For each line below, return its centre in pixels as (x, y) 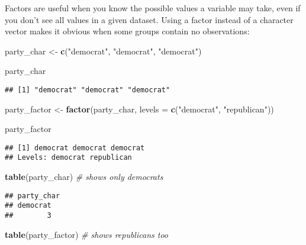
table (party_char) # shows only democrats (84, 177)
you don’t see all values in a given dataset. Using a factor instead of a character (149, 19)
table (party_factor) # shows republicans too (86, 234)
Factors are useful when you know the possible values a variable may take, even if (153, 8)
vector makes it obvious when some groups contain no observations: (127, 31)
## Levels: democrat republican (68, 158)
